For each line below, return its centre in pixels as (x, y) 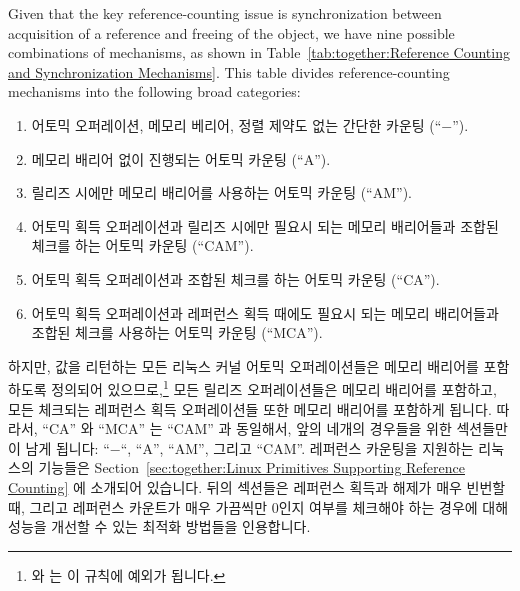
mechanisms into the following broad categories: (154, 91)
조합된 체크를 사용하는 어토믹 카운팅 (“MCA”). (177, 332)
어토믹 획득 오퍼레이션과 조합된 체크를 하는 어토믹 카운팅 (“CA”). (235, 278)
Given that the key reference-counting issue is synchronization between (225, 13)
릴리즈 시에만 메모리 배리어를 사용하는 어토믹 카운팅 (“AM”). (222, 192)
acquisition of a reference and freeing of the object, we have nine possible (231, 32)
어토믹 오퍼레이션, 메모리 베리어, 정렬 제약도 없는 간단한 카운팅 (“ (236, 124)
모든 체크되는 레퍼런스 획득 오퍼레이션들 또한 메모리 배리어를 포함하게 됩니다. (250, 408)
